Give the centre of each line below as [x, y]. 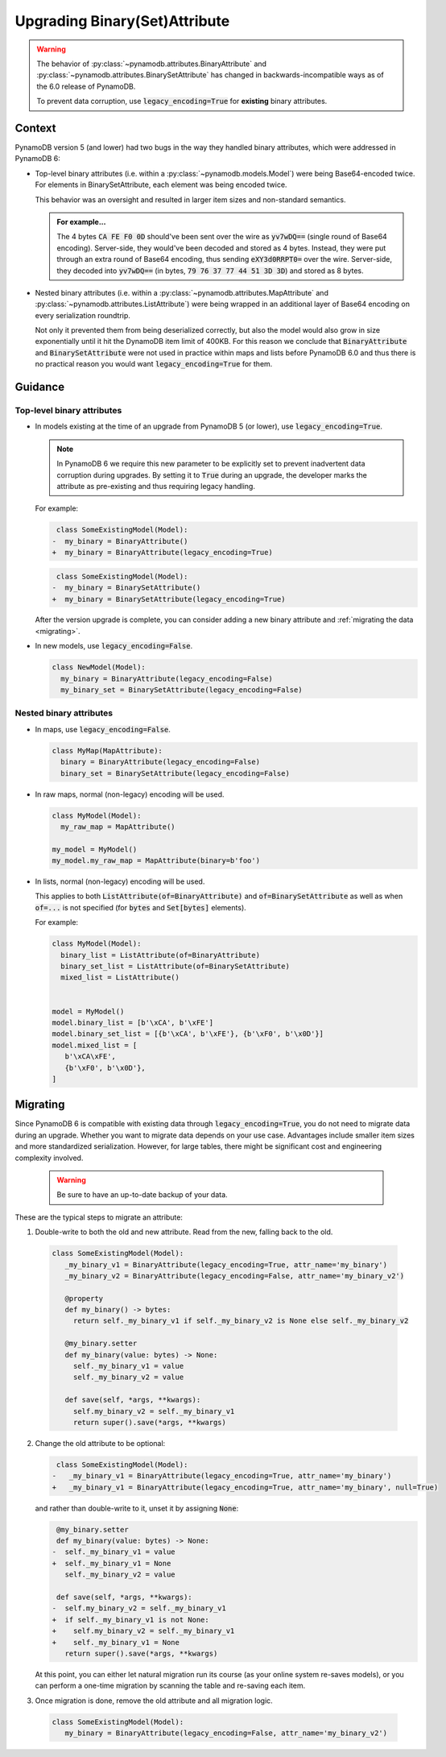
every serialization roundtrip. [83, 315]
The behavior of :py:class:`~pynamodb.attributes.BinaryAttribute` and [152, 64]
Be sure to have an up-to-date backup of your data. [142, 1195]
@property [84, 1298]
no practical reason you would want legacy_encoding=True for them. [154, 364]
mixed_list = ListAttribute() [120, 978]
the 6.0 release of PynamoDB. [86, 86]
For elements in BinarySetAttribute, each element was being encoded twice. [161, 184]
